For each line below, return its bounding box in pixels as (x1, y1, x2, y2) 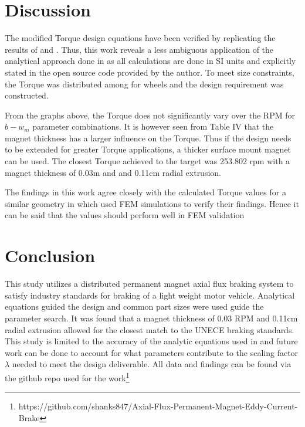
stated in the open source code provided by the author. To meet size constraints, (5, 66, 294, 78)
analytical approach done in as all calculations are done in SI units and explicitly (5, 55, 296, 67)
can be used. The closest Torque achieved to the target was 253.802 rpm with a (5, 155, 290, 167)
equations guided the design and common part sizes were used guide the (5, 300, 264, 313)
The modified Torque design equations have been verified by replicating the (5, 32, 276, 44)
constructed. (5, 89, 49, 101)
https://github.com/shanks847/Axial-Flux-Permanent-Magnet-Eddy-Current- (18, 400, 298, 412)
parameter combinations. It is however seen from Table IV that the (32, 120, 274, 133)
